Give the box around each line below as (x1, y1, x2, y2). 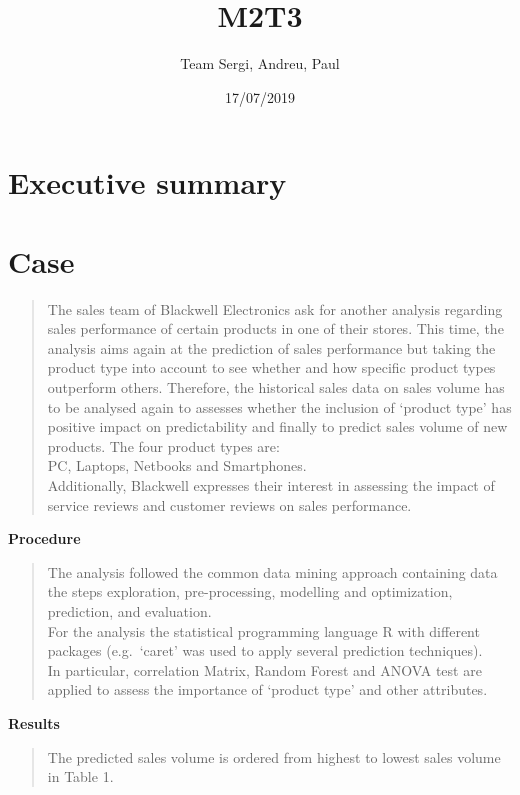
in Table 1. (47, 766, 114, 787)
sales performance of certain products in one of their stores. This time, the (47, 318, 504, 339)
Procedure (8, 528, 81, 549)
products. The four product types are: (47, 435, 280, 456)
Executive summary (8, 162, 287, 203)
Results (8, 712, 60, 733)
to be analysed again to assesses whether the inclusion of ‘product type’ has (47, 396, 512, 417)
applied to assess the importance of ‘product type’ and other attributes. (47, 679, 488, 700)
